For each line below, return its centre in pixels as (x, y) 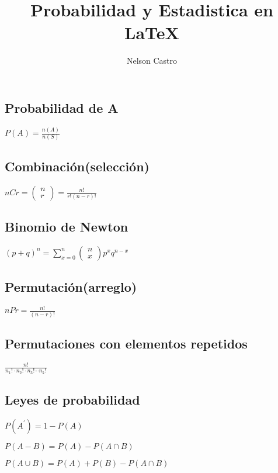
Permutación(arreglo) (71, 287)
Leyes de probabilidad (72, 400)
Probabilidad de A (62, 107)
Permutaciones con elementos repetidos (126, 343)
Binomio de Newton (67, 226)
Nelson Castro (152, 61)
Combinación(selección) (77, 166)
